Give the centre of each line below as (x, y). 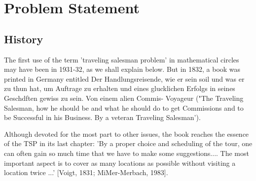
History (24, 39)
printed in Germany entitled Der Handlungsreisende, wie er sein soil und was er (124, 78)
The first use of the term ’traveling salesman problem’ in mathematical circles (122, 59)
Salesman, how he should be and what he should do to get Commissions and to (124, 107)
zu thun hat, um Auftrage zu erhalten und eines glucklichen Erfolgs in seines (120, 88)
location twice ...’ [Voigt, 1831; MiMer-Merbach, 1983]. (86, 172)
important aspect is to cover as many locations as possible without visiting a (120, 163)
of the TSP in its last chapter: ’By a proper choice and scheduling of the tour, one (128, 143)
